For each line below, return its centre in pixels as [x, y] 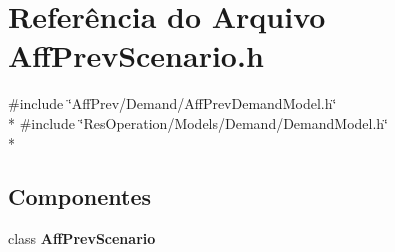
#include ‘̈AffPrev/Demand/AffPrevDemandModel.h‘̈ [172, 103]
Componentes [80, 196]
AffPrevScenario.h [136, 55]
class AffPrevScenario [82, 238]
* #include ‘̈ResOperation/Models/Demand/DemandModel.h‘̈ [198, 122]
